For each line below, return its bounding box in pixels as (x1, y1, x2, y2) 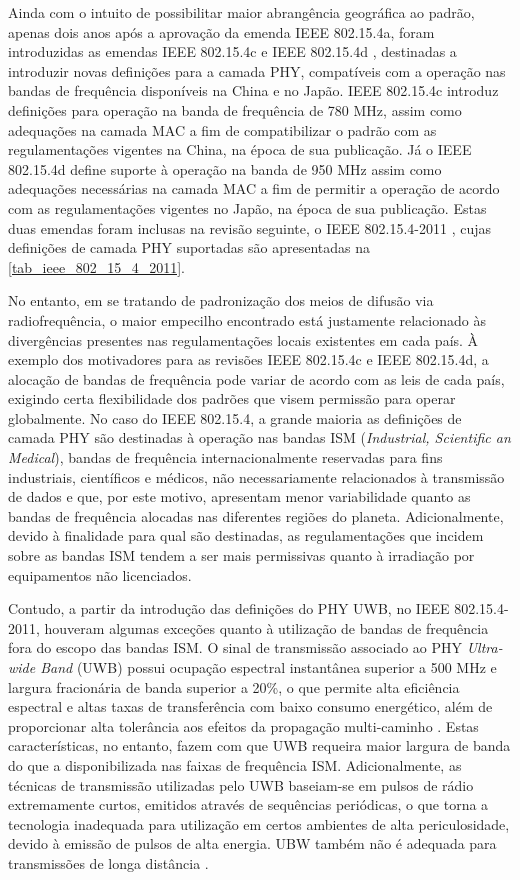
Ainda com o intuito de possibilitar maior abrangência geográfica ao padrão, (8, 2, 475, 22)
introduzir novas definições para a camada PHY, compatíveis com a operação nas (8, 60, 506, 81)
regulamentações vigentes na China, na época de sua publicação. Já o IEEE (8, 139, 472, 160)
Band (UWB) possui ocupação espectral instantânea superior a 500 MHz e (40, 657, 497, 677)
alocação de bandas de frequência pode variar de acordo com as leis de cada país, (8, 368, 505, 389)
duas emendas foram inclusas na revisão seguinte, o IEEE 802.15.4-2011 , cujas (8, 217, 492, 238)
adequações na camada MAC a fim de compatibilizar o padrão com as (8, 119, 437, 140)
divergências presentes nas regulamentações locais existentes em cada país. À (8, 329, 479, 350)
